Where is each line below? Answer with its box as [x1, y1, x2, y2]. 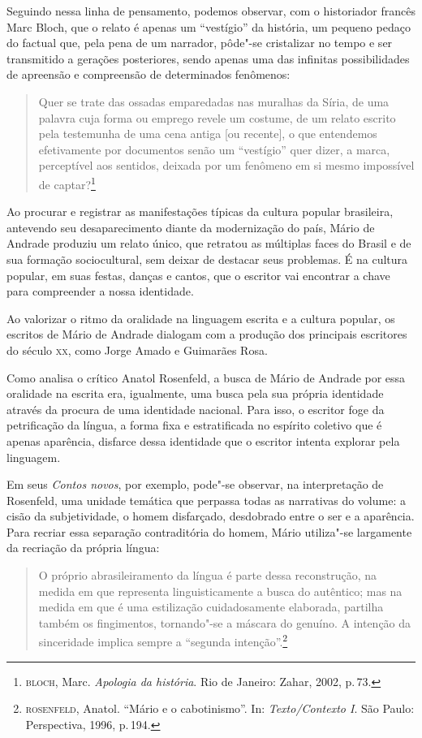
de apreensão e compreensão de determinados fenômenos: [6, 66, 291, 83]
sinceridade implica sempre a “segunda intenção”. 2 [38, 631, 288, 650]
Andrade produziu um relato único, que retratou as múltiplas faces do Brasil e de [6, 235, 411, 252]
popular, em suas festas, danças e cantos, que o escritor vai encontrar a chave [6, 266, 390, 283]
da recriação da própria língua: [6, 539, 160, 556]
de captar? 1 [38, 173, 96, 192]
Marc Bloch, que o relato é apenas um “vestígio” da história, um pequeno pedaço [6, 18, 411, 35]
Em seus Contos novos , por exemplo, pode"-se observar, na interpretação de [6, 476, 384, 493]
